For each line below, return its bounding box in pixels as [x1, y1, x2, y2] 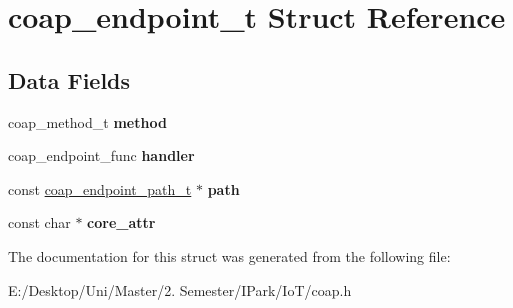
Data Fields [8, 64, 131, 95]
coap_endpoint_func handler [8, 145, 195, 166]
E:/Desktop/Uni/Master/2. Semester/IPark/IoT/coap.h [8, 279, 352, 300]
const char [8, 212, 71, 233]
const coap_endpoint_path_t [8, 178, 192, 199]
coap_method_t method [8, 111, 167, 132]
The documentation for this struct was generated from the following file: [8, 245, 451, 266]
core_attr [87, 212, 156, 233]
